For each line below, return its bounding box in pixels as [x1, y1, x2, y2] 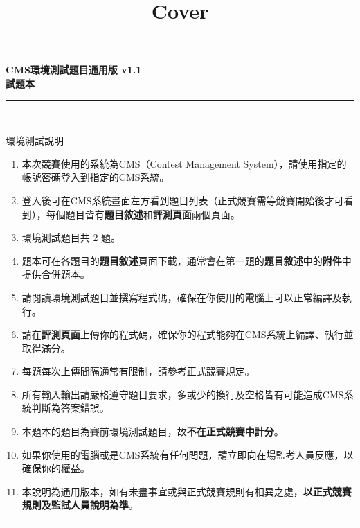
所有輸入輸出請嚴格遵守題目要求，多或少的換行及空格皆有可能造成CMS [21, 387, 344, 401]
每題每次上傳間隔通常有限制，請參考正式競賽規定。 [21, 364, 255, 378]
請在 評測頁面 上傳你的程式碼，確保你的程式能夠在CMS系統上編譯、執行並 [21, 327, 354, 342]
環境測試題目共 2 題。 [21, 230, 121, 245]
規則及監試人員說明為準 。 [21, 498, 138, 512]
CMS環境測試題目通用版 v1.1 [6, 62, 142, 77]
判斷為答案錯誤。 [31, 401, 109, 415]
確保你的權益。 [21, 461, 90, 475]
